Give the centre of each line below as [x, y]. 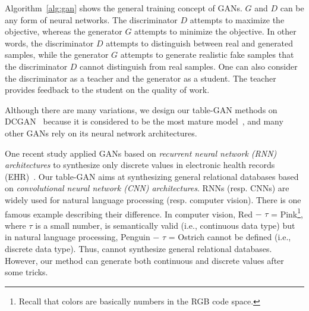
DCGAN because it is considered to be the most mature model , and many [144, 121]
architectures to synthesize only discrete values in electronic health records [140, 165]
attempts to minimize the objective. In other [215, 31]
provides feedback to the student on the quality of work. [107, 90]
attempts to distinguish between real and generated [200, 43]
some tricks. [26, 272]
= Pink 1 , [287, 213]
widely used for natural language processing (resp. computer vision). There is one [153, 199]
